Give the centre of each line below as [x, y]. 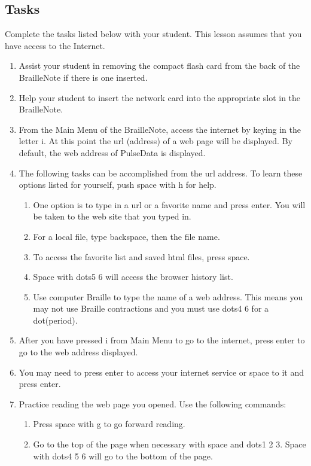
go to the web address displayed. [78, 352]
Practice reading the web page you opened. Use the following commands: [153, 403]
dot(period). [55, 320]
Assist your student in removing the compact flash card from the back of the [159, 66]
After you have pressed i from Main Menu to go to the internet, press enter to [162, 340]
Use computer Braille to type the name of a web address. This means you [168, 296]
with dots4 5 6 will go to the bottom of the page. [123, 456]
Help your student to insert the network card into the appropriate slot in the [160, 97]
